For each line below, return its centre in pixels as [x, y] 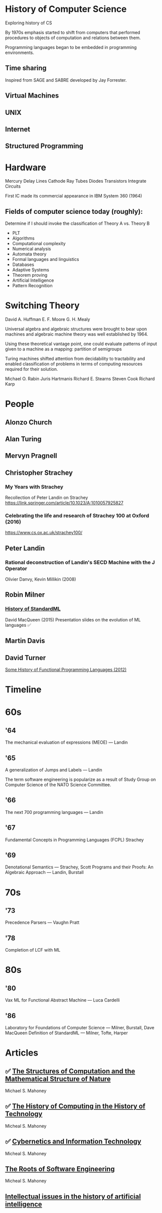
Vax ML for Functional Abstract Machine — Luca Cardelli [62, 1000]
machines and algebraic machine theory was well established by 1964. [77, 334]
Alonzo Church [29, 422]
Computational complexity [39, 244]
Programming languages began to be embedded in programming [71, 47]
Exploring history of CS [29, 23]
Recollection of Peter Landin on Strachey [47, 498]
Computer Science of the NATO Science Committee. [58, 784]
